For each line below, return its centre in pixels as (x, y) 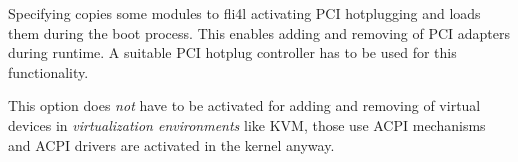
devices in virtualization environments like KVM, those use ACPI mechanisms (247, 124)
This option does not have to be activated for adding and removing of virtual (244, 105)
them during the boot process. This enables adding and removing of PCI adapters (259, 32)
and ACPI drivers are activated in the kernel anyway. (171, 144)
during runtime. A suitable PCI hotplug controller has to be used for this (232, 52)
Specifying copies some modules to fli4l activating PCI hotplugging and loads (244, 13)
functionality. (48, 71)
